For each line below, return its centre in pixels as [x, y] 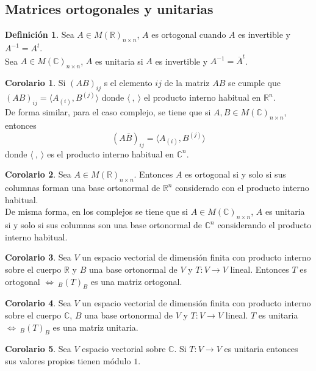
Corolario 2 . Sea [38, 174]
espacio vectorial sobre [124, 349]
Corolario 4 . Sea [38, 303]
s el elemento [128, 83]
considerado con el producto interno [242, 188]
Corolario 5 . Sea [38, 349]
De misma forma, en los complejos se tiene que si [96, 211]
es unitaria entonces [261, 349]
